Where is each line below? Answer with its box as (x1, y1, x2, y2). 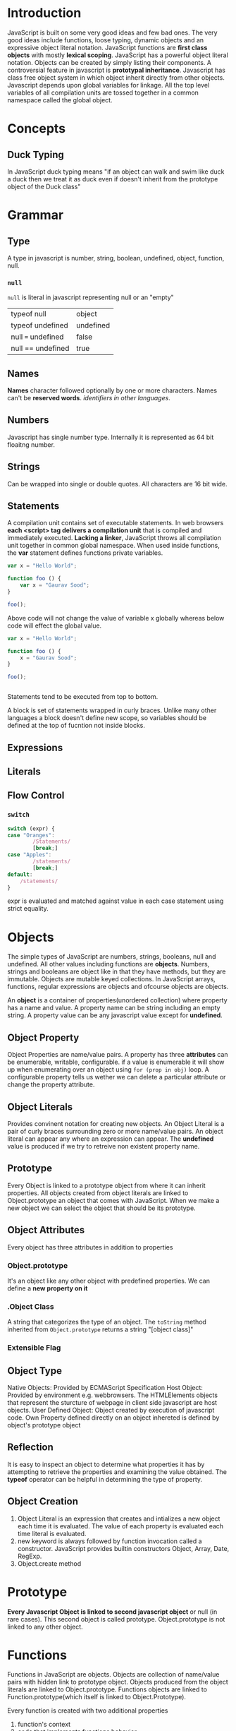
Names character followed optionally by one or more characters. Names (7, 386, 217, 395)
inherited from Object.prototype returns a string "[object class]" (7, 1325, 194, 1334)
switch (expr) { (7, 825, 55, 832)
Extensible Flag (7, 1343, 61, 1353)
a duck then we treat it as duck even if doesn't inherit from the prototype (7, 174, 218, 183)
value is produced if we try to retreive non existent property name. (7, 1142, 200, 1151)
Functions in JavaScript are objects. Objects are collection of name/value (7, 1670, 220, 1679)
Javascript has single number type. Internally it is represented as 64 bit (7, 433, 214, 441)
